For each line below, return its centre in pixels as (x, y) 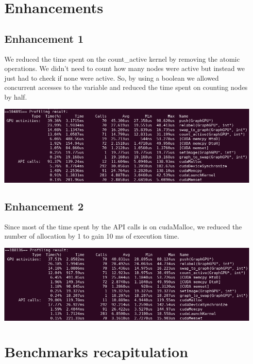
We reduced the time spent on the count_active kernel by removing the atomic (122, 59)
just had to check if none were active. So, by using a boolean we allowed (112, 78)
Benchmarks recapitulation (96, 351)
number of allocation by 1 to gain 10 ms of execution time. (92, 236)
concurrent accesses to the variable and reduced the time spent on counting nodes (126, 87)
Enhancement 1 (44, 38)
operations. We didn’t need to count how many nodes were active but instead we (125, 68)
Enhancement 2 (44, 206)
